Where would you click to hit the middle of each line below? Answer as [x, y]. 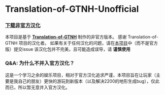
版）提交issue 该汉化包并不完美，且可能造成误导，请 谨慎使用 [68, 49]
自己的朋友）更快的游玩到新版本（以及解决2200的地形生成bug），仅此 [89, 81]
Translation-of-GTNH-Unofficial [72, 9]
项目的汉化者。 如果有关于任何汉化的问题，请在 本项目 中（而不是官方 [88, 43]
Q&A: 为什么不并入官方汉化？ [40, 63]
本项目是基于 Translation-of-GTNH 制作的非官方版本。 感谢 [66, 37]
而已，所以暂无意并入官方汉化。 [37, 87]
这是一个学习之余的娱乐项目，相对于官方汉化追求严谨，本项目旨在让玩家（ [81, 75]
